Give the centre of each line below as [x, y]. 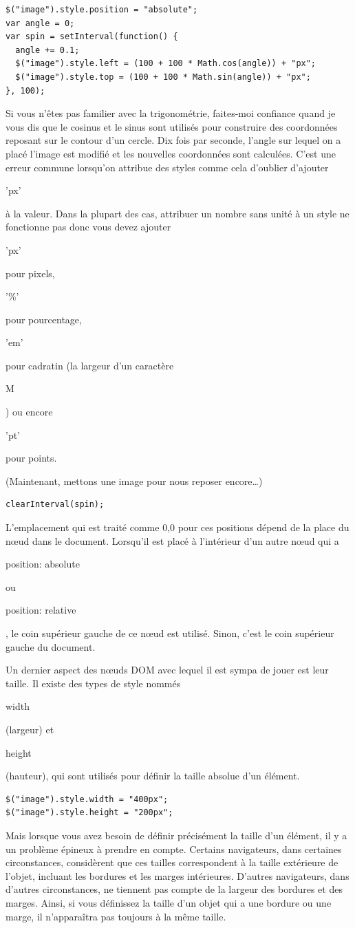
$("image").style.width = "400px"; [87, 799]
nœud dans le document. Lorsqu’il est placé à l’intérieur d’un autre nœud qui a [172, 540]
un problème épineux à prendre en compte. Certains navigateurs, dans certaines [174, 849]
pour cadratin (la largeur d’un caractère [90, 365]
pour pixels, [30, 273]
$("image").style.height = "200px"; [89, 813]
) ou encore [29, 412]
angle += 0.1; [47, 50]
